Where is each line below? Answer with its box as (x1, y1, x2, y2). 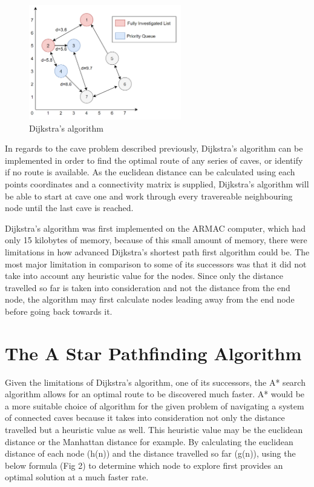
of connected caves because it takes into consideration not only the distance (5, 411, 285, 424)
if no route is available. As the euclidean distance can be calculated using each (5, 166, 295, 178)
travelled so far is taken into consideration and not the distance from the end (5, 281, 290, 294)
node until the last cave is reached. (5, 201, 134, 214)
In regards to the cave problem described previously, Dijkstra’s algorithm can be (5, 142, 303, 155)
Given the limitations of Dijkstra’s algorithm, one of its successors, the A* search (5, 375, 306, 388)
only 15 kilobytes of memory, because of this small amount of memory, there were (5, 233, 307, 246)
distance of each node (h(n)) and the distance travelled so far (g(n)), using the (5, 447, 296, 460)
